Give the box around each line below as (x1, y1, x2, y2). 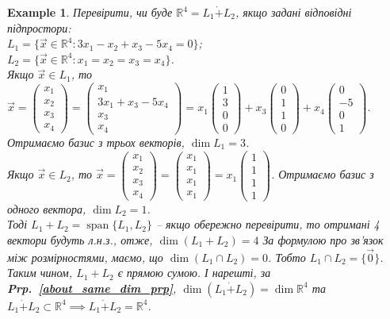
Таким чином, (7, 264, 73, 281)
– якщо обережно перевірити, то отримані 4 (155, 216, 380, 233)
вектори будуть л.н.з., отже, (7, 231, 153, 248)
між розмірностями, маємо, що (7, 248, 163, 265)
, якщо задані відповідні (235, 4, 352, 20)
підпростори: (7, 19, 71, 36)
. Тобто (268, 248, 306, 265)
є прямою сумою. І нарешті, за (117, 264, 271, 281)
